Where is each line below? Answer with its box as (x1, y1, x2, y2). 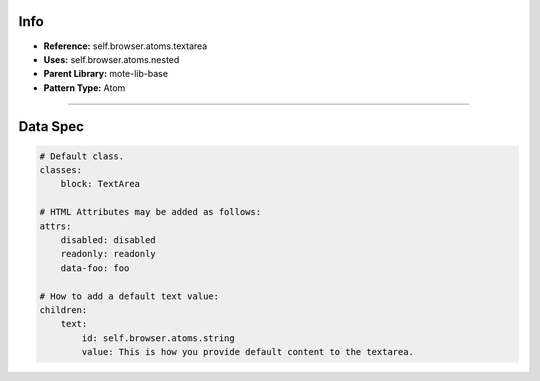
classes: (39, 165, 83, 176)
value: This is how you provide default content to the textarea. (81, 346, 415, 358)
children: (39, 304, 88, 315)
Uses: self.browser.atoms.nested (43, 53, 180, 65)
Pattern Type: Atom (43, 81, 126, 94)
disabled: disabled (60, 235, 157, 246)
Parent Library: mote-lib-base (43, 68, 169, 80)
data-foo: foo (60, 262, 130, 274)
